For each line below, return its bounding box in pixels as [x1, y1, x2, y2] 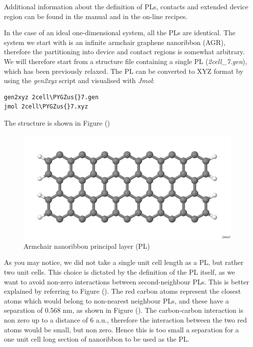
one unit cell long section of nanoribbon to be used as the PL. [4, 334, 190, 344]
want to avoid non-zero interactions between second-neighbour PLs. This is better [4, 276, 250, 286]
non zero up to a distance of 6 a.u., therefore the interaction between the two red [4, 314, 247, 325]
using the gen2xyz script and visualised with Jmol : [4, 75, 155, 86]
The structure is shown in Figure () [4, 117, 110, 128]
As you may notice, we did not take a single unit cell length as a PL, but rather [4, 257, 244, 267]
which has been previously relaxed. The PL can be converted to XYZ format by [4, 65, 244, 76]
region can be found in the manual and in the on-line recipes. [4, 11, 188, 21]
